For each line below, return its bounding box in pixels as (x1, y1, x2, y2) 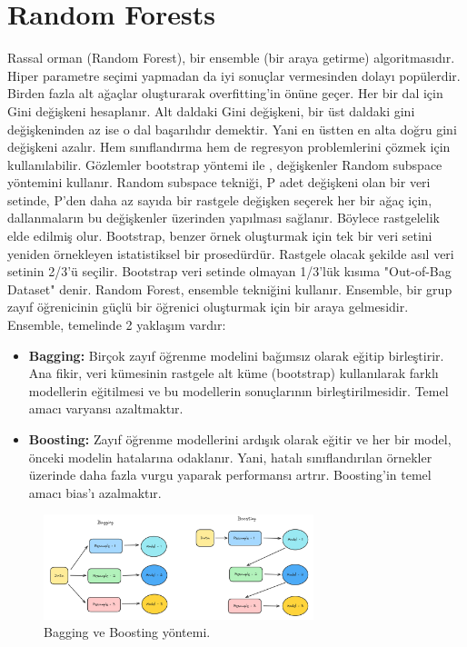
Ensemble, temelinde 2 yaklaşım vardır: (7, 315, 226, 334)
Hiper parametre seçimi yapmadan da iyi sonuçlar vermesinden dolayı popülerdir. (7, 65, 461, 85)
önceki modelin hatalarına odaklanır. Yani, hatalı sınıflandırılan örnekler (28, 447, 432, 466)
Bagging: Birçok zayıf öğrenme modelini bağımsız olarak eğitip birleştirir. (28, 345, 444, 364)
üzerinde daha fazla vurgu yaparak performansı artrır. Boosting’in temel (28, 465, 432, 484)
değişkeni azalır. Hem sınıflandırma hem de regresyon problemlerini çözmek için (7, 137, 451, 156)
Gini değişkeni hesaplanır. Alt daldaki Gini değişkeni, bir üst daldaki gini (7, 101, 415, 120)
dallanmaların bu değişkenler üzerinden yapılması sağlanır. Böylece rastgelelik (7, 208, 440, 227)
